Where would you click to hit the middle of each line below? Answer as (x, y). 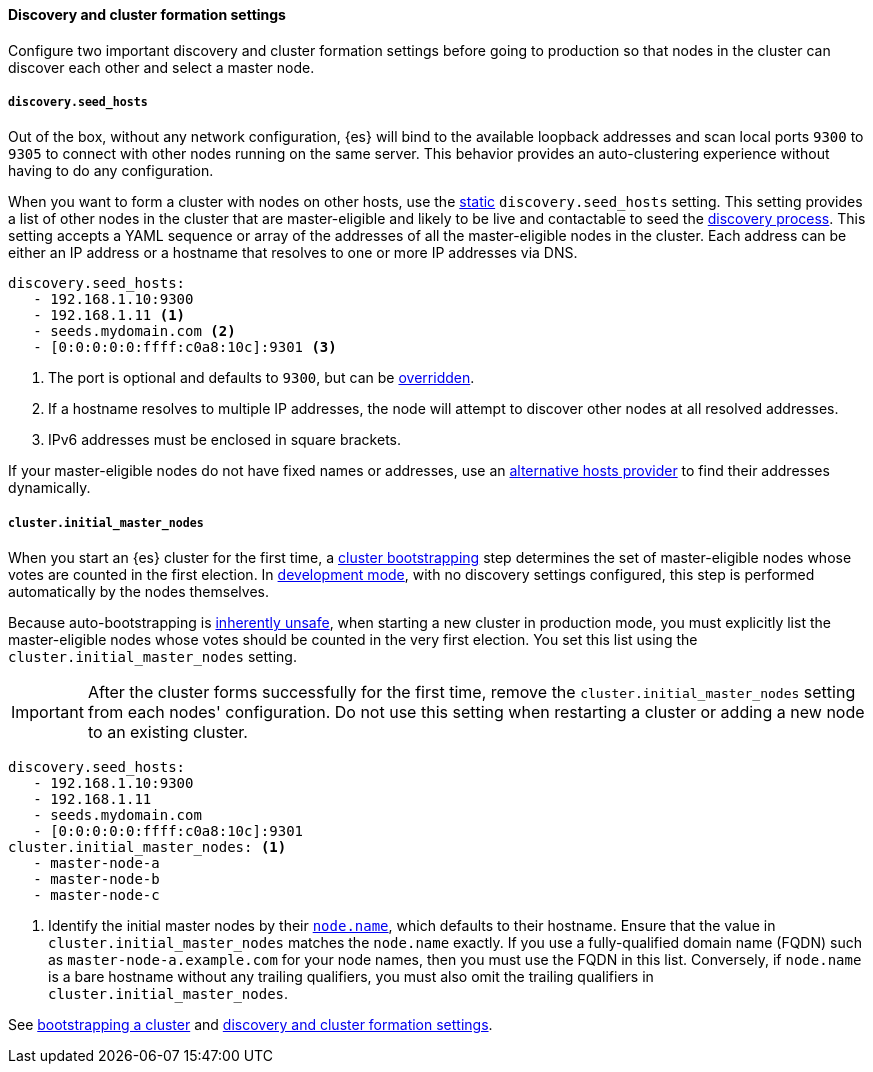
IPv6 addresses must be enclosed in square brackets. (225, 440)
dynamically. (49, 488)
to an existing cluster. (167, 732)
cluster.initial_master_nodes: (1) (147, 847)
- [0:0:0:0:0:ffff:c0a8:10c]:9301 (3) (185, 347)
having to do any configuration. (111, 171)
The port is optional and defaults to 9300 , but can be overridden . (261, 378)
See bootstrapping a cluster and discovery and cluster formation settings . (250, 1025)
